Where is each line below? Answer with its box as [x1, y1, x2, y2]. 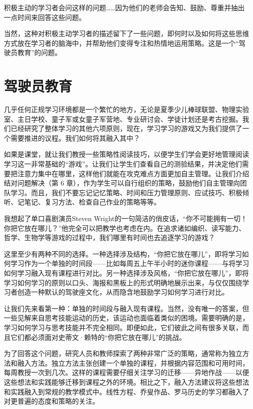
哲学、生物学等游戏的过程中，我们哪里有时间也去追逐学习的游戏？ [4, 232, 215, 242]
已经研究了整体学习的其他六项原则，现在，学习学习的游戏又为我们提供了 [10, 123, 242, 133]
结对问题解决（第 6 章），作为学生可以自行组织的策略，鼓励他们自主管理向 [4, 178, 240, 188]
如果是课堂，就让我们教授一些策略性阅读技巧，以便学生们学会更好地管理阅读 [4, 149, 249, 159]
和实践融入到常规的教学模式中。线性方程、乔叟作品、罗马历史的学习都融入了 [4, 386, 249, 396]
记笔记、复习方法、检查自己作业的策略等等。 [17, 197, 161, 207]
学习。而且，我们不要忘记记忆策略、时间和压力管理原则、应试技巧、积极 [10, 187, 242, 197]
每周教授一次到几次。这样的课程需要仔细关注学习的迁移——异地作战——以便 [4, 367, 249, 377]
